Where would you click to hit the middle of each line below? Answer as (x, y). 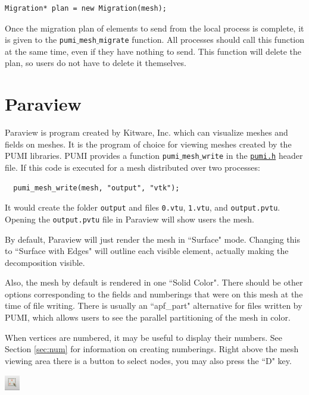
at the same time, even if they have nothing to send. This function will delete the (153, 51)
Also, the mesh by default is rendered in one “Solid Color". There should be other (154, 282)
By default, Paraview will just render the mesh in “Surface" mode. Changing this (153, 239)
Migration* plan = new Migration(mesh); (86, 8)
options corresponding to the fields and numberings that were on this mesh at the (154, 294)
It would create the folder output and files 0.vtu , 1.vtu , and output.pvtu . (143, 207)
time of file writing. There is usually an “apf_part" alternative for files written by (154, 305)
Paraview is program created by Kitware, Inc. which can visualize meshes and (146, 132)
